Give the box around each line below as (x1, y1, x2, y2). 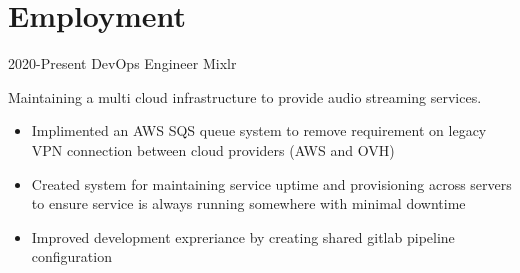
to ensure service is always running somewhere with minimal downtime (31, 193, 466, 214)
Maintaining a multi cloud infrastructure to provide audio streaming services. (8, 86, 482, 107)
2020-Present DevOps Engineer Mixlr (8, 53, 237, 74)
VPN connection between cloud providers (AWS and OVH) (31, 139, 395, 160)
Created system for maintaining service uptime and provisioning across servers (31, 173, 512, 194)
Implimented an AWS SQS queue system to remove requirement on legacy (31, 120, 487, 141)
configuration (31, 246, 112, 267)
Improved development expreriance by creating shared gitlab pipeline (31, 226, 455, 247)
